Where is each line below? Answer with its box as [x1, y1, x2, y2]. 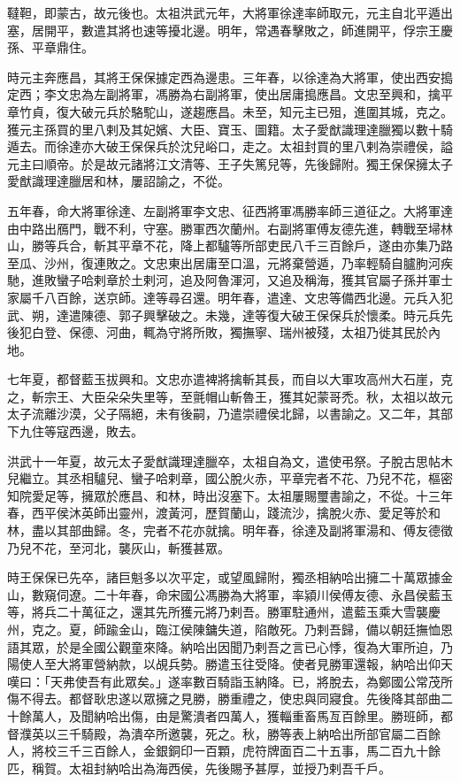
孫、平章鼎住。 [7, 38, 94, 57]
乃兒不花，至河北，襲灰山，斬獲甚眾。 [7, 538, 230, 557]
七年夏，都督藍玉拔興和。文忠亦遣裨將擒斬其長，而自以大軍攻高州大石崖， [7, 370, 441, 388]
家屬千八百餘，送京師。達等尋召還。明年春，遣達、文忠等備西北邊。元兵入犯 [7, 288, 453, 306]
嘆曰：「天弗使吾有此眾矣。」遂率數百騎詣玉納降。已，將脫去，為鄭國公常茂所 [7, 672, 453, 690]
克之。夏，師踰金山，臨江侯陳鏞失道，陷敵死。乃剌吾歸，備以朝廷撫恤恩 [31, 620, 453, 638]
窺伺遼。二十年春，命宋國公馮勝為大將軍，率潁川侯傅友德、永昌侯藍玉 [43, 585, 453, 603]
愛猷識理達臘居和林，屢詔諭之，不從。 [7, 172, 230, 190]
